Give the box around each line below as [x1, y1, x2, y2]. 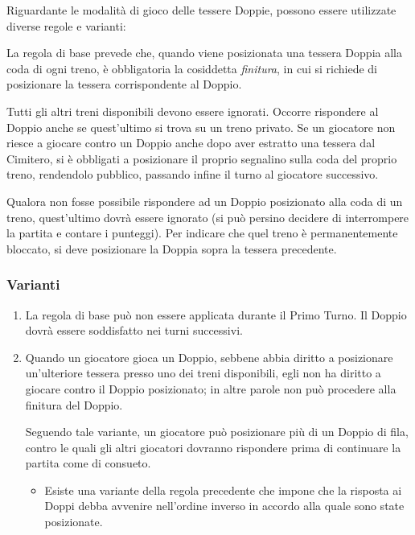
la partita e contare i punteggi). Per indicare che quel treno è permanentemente [6, 224, 398, 241]
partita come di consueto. [25, 455, 151, 471]
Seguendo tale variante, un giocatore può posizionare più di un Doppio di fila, [25, 423, 409, 440]
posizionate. [44, 513, 103, 530]
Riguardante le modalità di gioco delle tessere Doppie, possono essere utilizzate [6, 2, 397, 18]
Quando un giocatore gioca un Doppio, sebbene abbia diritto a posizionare [25, 348, 393, 365]
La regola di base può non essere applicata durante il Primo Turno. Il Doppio [25, 306, 407, 323]
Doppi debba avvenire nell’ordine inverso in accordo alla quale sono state [44, 497, 405, 514]
